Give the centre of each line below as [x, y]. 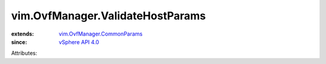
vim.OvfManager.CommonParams [101, 34]
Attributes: [24, 53]
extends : [23, 34]
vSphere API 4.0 [79, 42]
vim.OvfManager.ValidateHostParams [109, 16]
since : [19, 42]
